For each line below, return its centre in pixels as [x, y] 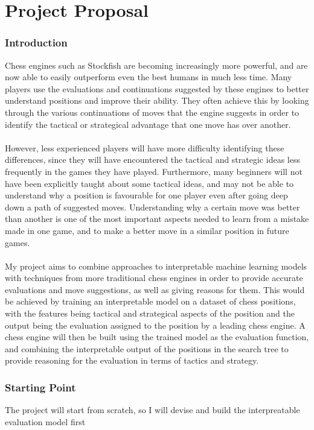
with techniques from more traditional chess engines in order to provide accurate [154, 278]
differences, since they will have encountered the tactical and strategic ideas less [152, 160]
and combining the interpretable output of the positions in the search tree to [147, 348]
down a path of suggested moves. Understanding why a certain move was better [152, 207]
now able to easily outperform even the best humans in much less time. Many [149, 77]
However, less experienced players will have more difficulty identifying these [145, 147]
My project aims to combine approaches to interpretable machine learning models [156, 266]
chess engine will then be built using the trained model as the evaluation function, [157, 337]
